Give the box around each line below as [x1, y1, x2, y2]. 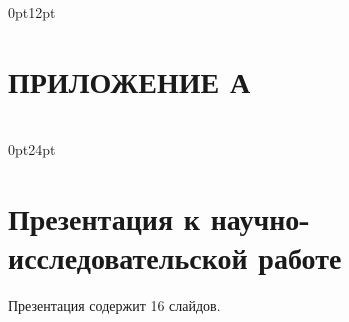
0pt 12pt [8, 2, 56, 23]
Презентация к [8, 198, 200, 239]
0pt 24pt [8, 139, 56, 160]
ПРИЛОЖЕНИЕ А [8, 60, 251, 101]
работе [258, 237, 342, 278]
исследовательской [8, 237, 248, 278]
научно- [210, 198, 311, 239]
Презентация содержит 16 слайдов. [8, 295, 221, 316]
